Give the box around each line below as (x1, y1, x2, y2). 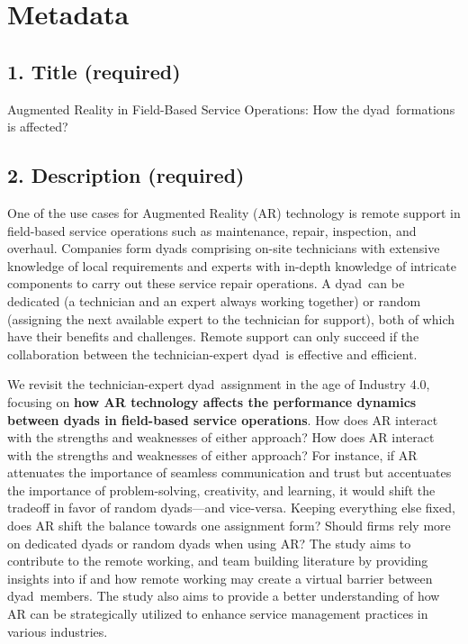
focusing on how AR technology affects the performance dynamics (7, 392, 417, 411)
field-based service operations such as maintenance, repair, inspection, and (7, 221, 417, 240)
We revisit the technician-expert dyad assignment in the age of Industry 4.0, (7, 375, 430, 394)
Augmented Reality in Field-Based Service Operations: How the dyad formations (7, 99, 455, 118)
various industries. (7, 621, 108, 640)
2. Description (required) (7, 161, 245, 189)
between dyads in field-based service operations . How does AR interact (7, 410, 438, 429)
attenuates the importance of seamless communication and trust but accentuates (7, 463, 452, 482)
